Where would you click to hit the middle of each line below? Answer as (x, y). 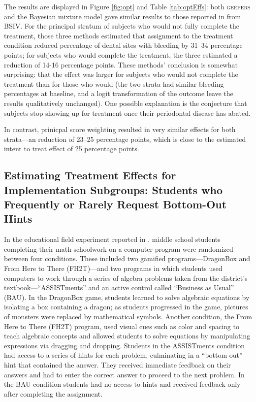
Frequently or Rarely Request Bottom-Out (115, 204)
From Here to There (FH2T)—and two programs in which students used (113, 268)
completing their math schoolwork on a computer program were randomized (119, 249)
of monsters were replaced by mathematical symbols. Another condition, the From (128, 317)
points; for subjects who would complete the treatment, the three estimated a (121, 54)
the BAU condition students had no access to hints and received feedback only (122, 384)
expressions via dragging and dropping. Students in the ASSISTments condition (125, 345)
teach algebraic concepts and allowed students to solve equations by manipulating (127, 336)
